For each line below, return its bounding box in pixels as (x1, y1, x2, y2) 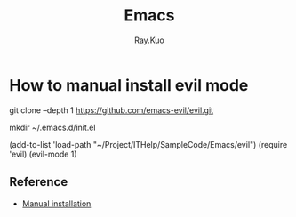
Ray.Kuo (134, 35, 164, 45)
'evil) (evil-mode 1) (9, 149, 77, 159)
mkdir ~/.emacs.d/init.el (9, 122, 96, 133)
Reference (9, 174, 68, 189)
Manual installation (21, 197, 92, 209)
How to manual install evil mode (9, 75, 249, 95)
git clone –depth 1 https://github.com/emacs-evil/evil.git (9, 104, 214, 116)
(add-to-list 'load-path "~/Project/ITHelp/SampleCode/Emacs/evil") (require (9, 139, 288, 149)
